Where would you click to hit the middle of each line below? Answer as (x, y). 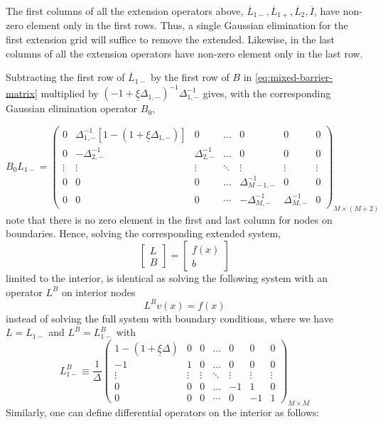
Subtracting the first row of (65, 77)
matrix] (22, 93)
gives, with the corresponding (267, 93)
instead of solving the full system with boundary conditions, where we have (169, 318)
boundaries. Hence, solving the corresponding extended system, (144, 233)
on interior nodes (98, 292)
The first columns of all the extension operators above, (125, 11)
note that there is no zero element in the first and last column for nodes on (169, 219)
